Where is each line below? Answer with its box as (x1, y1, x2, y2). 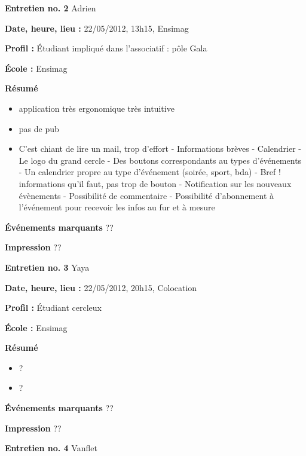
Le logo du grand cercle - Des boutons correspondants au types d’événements (19, 154, 302, 166)
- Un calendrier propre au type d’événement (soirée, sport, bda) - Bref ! (19, 166, 281, 178)
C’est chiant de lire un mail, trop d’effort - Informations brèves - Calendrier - (19, 142, 302, 155)
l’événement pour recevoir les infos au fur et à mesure (19, 201, 215, 213)
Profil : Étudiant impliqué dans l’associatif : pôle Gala (5, 42, 207, 54)
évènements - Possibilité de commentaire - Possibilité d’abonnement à (19, 189, 274, 201)
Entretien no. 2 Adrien (5, 2, 96, 14)
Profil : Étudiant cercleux (5, 301, 102, 314)
